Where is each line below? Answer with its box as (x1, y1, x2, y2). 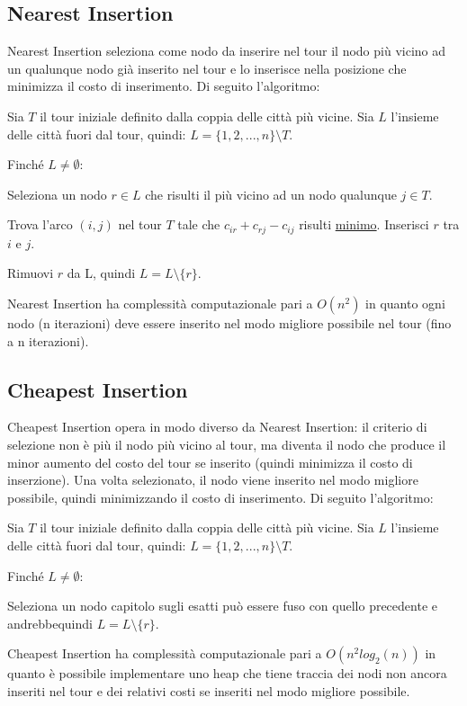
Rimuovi (7, 264, 54, 282)
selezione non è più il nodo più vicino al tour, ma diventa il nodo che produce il (7, 434, 446, 453)
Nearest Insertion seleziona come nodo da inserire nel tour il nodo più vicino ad (7, 41, 446, 60)
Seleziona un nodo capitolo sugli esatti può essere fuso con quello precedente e (7, 596, 437, 615)
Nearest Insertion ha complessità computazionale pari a (7, 294, 313, 312)
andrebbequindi (7, 613, 93, 632)
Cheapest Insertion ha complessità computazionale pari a (7, 644, 322, 663)
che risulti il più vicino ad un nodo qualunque (145, 184, 397, 203)
